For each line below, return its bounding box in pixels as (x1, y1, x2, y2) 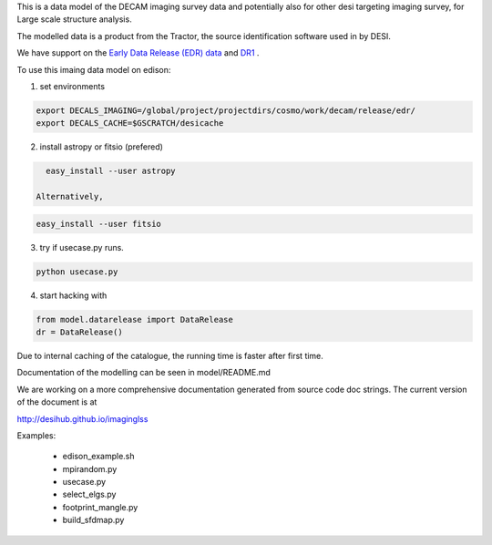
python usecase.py (36, 266, 118, 277)
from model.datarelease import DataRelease (36, 314, 234, 324)
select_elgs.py (62, 488, 117, 500)
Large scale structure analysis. (16, 14, 132, 25)
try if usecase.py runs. (39, 242, 125, 252)
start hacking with (39, 290, 108, 301)
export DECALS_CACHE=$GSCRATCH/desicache (36, 118, 224, 129)
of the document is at (16, 396, 97, 407)
